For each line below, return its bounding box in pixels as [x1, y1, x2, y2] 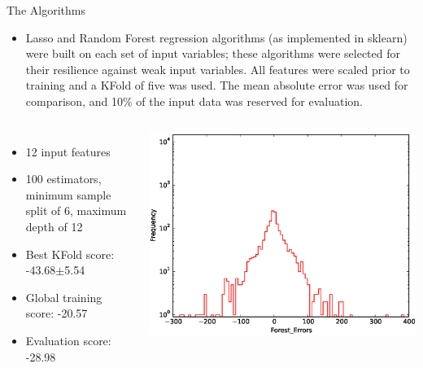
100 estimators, [25, 170, 102, 187]
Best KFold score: [25, 245, 115, 262]
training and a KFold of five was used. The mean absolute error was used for [25, 77, 408, 94]
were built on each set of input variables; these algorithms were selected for [25, 45, 400, 62]
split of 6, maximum [25, 202, 127, 219]
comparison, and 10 [25, 92, 123, 109]
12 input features [25, 142, 111, 160]
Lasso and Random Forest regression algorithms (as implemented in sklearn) [25, 28, 408, 46]
